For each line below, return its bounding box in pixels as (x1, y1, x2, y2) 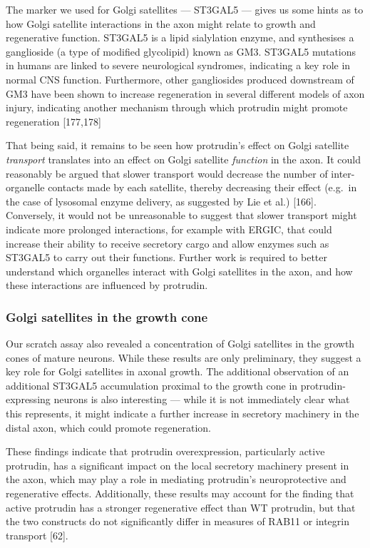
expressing (6, 392, 51, 407)
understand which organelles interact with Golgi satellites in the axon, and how (6, 263, 353, 278)
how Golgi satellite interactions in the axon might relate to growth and (6, 16, 316, 31)
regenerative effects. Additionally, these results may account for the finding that (6, 486, 354, 501)
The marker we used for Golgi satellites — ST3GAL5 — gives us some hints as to (6, 2, 364, 16)
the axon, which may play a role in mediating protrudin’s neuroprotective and (6, 472, 346, 487)
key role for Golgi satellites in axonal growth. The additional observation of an (6, 364, 349, 379)
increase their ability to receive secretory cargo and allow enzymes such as (6, 235, 329, 250)
